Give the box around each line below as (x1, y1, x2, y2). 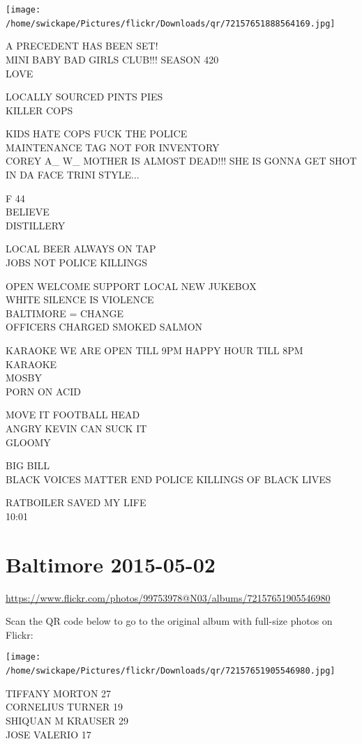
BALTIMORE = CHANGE (6, 305, 124, 320)
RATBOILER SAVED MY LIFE (6, 495, 146, 510)
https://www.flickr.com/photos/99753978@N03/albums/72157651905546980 (6, 590, 331, 605)
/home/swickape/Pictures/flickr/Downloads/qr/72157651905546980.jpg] (6, 666, 335, 676)
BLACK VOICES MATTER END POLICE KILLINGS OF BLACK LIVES (6, 471, 331, 486)
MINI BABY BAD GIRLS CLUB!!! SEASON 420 (6, 52, 219, 66)
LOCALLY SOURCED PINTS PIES (6, 89, 163, 104)
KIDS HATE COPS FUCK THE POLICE (6, 126, 188, 141)
